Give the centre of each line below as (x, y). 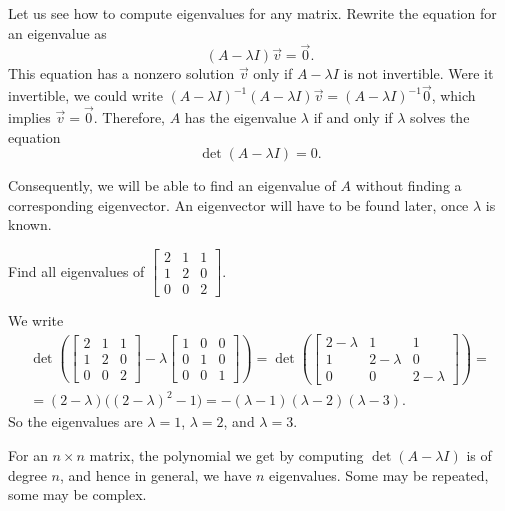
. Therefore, (129, 117)
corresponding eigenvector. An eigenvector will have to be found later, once (238, 204)
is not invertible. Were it (418, 73)
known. (30, 224)
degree (27, 474)
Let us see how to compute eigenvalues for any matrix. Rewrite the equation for (252, 13)
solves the (440, 117)
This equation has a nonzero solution (121, 73)
